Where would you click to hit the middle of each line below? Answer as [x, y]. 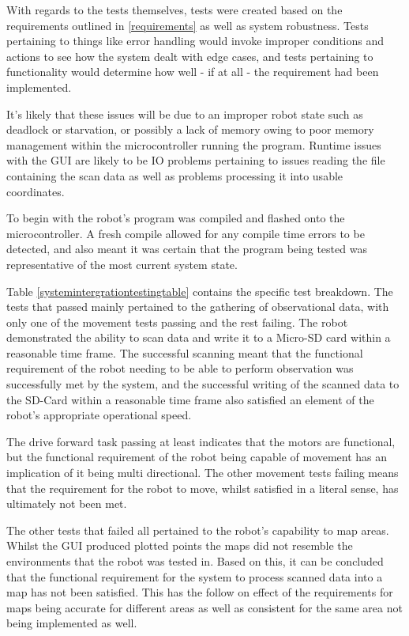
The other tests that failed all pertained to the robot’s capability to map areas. [198, 530]
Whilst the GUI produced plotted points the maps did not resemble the [180, 545]
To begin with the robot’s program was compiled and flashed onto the [176, 218]
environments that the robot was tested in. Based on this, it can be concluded [195, 561]
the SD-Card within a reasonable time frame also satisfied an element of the [190, 399]
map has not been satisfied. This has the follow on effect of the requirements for [200, 592]
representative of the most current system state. [122, 264]
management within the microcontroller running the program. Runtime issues [194, 144]
